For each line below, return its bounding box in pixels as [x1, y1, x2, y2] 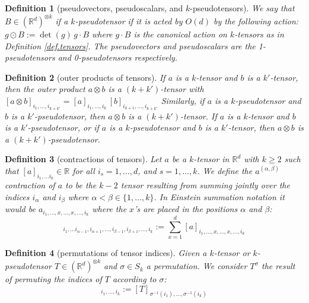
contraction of [5, 179, 55, 191]
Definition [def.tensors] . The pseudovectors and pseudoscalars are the [5, 39, 256, 52]
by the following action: [214, 15, 299, 27]
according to [112, 273, 157, 285]
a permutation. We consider [146, 260, 247, 272]
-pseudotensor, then [34, 109, 106, 122]
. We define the [197, 164, 253, 176]
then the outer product [5, 83, 85, 95]
